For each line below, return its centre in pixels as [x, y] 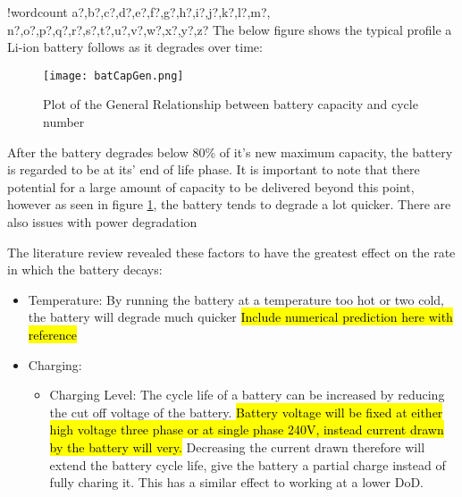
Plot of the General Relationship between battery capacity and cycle [231, 104]
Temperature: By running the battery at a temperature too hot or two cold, [236, 299]
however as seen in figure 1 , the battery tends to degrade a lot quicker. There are [229, 204]
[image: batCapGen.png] [113, 76]
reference [52, 334]
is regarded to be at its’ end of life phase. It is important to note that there [214, 169]
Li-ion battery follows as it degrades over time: [135, 47]
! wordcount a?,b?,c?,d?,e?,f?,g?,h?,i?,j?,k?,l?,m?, [139, 12]
